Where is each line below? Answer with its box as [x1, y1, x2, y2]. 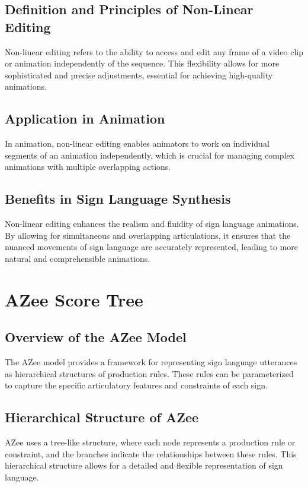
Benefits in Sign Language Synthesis [5, 189, 231, 208]
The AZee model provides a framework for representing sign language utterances [5, 356, 297, 368]
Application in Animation [5, 109, 165, 128]
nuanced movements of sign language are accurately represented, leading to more [5, 241, 299, 253]
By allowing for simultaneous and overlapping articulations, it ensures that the [5, 229, 291, 241]
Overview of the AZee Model [5, 328, 187, 346]
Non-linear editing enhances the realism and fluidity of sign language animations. [5, 217, 299, 230]
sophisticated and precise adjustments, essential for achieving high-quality [5, 68, 273, 81]
